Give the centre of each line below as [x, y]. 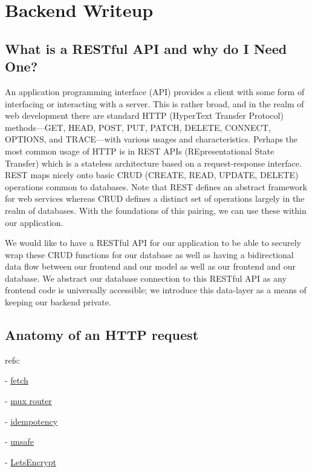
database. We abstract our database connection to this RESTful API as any [146, 278]
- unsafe [19, 441]
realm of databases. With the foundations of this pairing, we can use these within [156, 210]
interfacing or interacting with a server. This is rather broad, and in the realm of [154, 103]
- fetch [17, 380]
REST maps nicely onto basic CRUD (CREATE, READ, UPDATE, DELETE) [152, 175]
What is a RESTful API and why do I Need [146, 48]
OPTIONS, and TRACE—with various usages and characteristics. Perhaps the [151, 139]
